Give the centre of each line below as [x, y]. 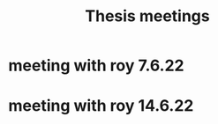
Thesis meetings [147, 16]
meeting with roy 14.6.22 [101, 106]
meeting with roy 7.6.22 [96, 66]
